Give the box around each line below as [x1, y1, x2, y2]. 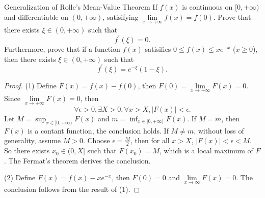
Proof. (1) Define [4, 80, 57, 90]
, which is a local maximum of [159, 145, 253, 156]
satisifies [145, 43, 171, 54]
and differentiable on [4, 11, 69, 22]
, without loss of [194, 125, 244, 136]
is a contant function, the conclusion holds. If [28, 125, 169, 136]
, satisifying [102, 11, 139, 22]
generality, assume [4, 135, 61, 146]
